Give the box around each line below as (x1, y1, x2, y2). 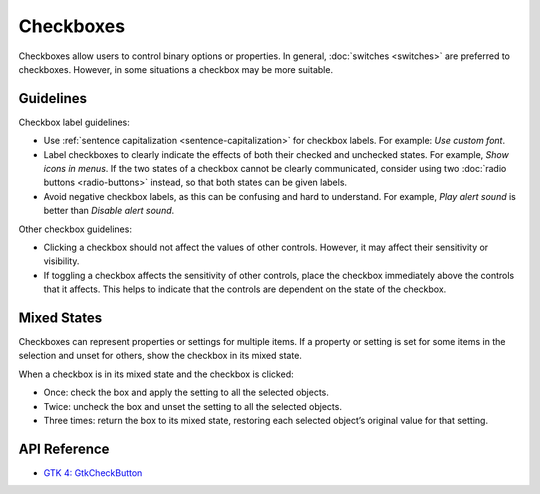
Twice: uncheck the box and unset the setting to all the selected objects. (43, 400, 342, 412)
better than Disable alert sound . (43, 205, 175, 217)
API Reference (18, 440, 110, 457)
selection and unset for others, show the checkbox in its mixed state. (18, 350, 302, 362)
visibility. (43, 255, 80, 267)
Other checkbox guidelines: (18, 223, 132, 235)
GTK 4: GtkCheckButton (43, 466, 143, 479)
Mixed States (18, 309, 103, 326)
